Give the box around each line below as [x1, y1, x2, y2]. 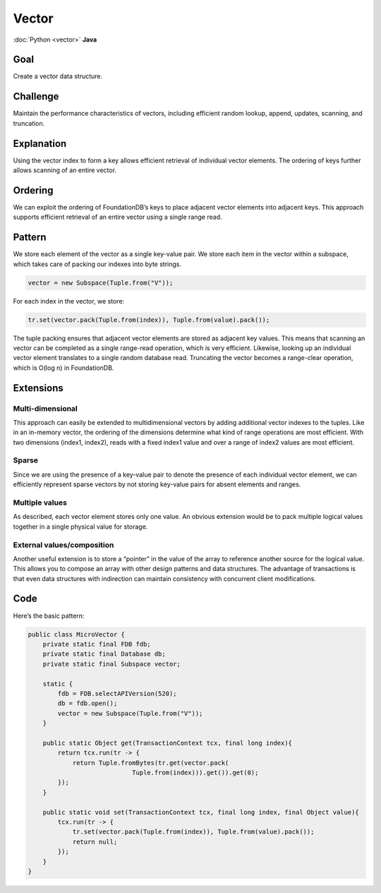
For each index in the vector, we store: [13, 296, 125, 305]
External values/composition [13, 540, 114, 550]
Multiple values [13, 498, 67, 508]
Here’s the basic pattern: [13, 611, 85, 620]
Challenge [13, 90, 59, 102]
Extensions [13, 382, 64, 394]
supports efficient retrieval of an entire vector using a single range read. [13, 212, 222, 222]
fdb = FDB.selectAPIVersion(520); [57, 689, 177, 697]
